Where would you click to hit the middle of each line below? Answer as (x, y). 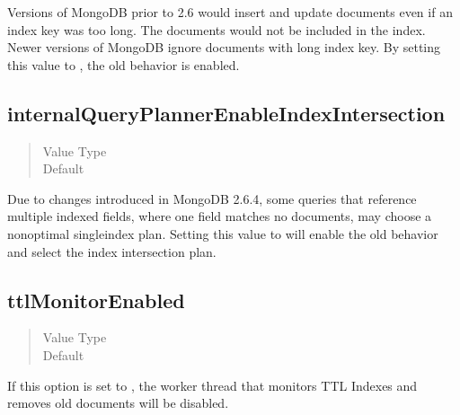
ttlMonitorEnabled (96, 300)
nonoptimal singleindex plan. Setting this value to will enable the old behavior (223, 233)
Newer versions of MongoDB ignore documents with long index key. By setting (224, 47)
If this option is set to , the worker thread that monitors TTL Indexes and (212, 385)
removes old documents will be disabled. (118, 403)
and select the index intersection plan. (112, 251)
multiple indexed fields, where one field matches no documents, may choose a (220, 216)
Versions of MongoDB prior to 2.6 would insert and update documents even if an (230, 12)
